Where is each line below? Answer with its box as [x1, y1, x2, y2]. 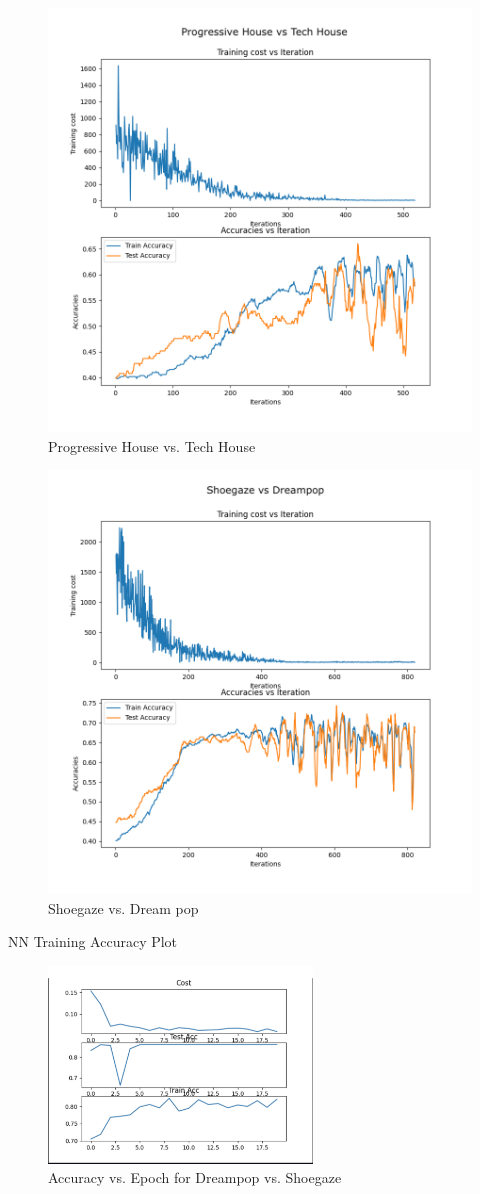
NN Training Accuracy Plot [8, 931, 178, 952]
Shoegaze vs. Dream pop [48, 897, 199, 918]
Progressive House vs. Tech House [48, 435, 256, 456]
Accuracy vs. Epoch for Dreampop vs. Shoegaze [48, 1167, 342, 1188]
